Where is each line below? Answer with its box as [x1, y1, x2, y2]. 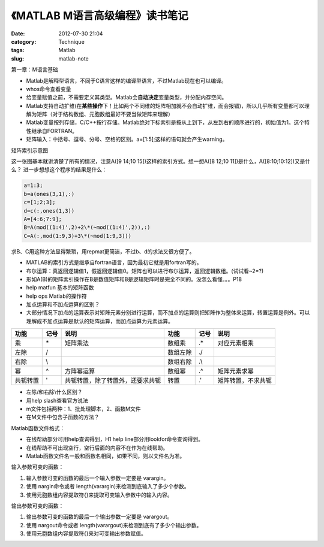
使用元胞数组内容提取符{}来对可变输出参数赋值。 [26, 530, 146, 537]
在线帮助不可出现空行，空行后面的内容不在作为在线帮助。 [26, 444, 168, 451]
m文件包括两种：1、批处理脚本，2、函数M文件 [26, 405, 141, 413]
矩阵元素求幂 [217, 367, 254, 376]
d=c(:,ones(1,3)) [23, 207, 75, 214]
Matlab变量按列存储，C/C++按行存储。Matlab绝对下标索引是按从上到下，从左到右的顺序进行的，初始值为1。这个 [26, 119, 305, 126]
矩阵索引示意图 [11, 147, 48, 154]
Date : [11, 30, 25, 37]
